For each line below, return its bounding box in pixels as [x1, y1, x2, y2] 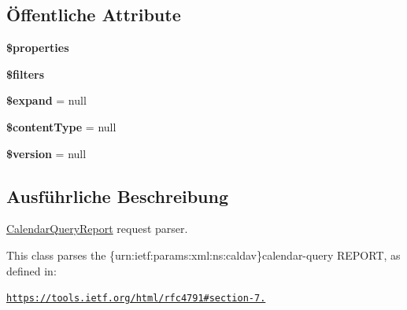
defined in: [6, 262, 57, 279]
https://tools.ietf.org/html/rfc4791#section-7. [6, 293, 266, 304]
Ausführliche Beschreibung [6, 183, 228, 208]
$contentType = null [6, 118, 117, 135]
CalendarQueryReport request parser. [6, 220, 188, 237]
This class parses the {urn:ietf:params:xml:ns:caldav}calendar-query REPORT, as [6, 246, 401, 263]
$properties [6, 39, 69, 56]
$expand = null [6, 92, 87, 109]
